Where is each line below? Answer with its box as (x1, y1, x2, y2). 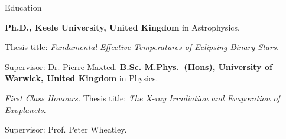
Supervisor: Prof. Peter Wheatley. (5, 123, 127, 135)
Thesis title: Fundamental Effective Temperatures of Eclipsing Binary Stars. (5, 41, 279, 53)
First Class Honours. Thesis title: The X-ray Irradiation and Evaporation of (5, 91, 280, 104)
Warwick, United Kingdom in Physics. (5, 72, 158, 84)
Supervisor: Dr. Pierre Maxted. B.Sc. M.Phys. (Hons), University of (5, 60, 272, 72)
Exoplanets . (5, 103, 46, 115)
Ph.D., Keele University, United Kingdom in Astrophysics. (5, 21, 240, 33)
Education (5, 1, 42, 13)
